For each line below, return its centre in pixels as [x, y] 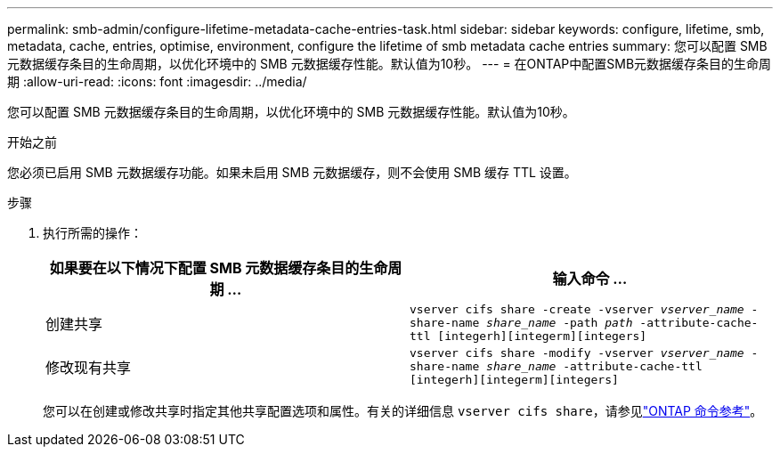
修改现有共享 [89, 367]
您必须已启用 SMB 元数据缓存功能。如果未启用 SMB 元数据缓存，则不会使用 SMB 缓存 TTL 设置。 [292, 172]
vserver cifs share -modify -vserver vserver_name [577, 353]
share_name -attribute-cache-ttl [594, 366]
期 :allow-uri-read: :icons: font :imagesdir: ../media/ [157, 81]
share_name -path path [560, 323]
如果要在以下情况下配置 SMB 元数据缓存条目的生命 [219, 268]
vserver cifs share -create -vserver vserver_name [577, 309]
